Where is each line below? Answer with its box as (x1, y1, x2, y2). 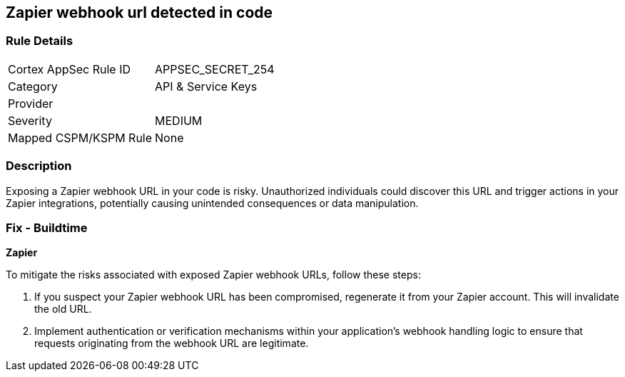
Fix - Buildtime (6, 220, 88, 235)
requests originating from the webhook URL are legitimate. (34, 337, 309, 350)
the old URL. (34, 303, 92, 316)
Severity (8, 113, 52, 128)
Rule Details (6, 34, 73, 49)
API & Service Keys (155, 79, 258, 94)
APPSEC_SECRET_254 (155, 61, 275, 76)
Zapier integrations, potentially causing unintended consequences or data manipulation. (6, 196, 419, 209)
